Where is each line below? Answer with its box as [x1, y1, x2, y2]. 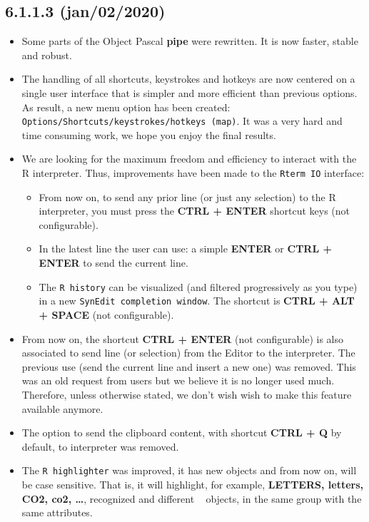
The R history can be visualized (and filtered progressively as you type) [39, 279, 358, 294]
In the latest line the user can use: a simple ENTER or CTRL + [39, 241, 332, 256]
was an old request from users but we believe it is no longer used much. [21, 373, 335, 388]
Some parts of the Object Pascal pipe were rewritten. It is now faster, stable [21, 34, 358, 48]
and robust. [21, 47, 72, 62]
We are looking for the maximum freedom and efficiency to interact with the [21, 151, 357, 166]
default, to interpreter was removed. [21, 439, 179, 454]
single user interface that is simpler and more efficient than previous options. [21, 85, 358, 100]
